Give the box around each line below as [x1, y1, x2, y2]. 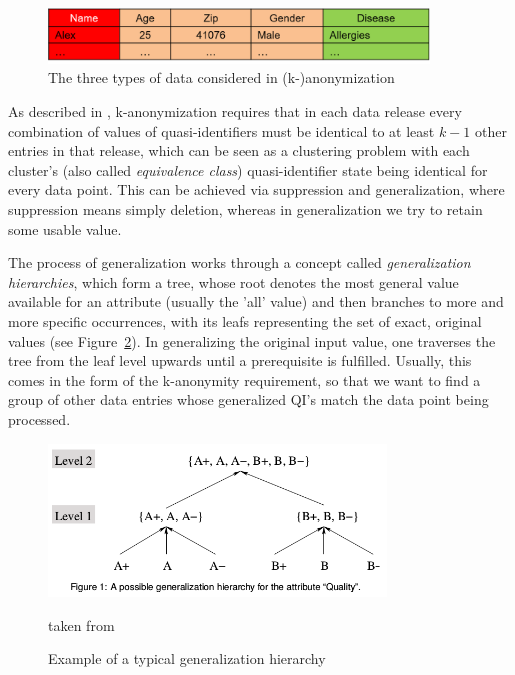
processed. [8, 408, 71, 429]
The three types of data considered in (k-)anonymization [48, 67, 395, 88]
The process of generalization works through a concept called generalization [8, 252, 471, 273]
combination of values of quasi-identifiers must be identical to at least [8, 120, 435, 141]
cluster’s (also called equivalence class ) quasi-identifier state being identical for [8, 159, 488, 180]
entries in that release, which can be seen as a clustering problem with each [8, 140, 470, 161]
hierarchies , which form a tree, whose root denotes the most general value [8, 271, 459, 292]
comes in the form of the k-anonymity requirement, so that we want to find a [8, 369, 481, 390]
